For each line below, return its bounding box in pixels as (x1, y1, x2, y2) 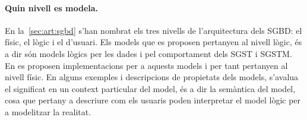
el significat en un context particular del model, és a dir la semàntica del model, (5, 82, 296, 94)
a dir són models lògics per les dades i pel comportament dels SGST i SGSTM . (5, 47, 292, 59)
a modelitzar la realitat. (5, 105, 91, 118)
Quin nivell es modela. (5, 1, 99, 14)
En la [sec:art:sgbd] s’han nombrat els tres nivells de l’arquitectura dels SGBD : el (5, 24, 302, 36)
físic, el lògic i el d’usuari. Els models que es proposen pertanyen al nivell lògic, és (5, 36, 302, 48)
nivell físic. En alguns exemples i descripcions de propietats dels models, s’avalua (5, 71, 299, 83)
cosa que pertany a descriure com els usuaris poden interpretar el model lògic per (5, 94, 301, 106)
